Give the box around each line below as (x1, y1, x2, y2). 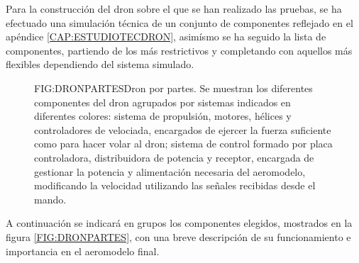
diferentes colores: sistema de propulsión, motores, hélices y (34, 108, 292, 123)
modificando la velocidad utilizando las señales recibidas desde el (34, 178, 316, 193)
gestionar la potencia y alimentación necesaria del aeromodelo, (34, 164, 306, 179)
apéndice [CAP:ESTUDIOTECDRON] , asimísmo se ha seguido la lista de (6, 29, 326, 44)
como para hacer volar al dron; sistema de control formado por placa (34, 136, 333, 151)
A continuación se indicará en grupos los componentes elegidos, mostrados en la (6, 216, 353, 230)
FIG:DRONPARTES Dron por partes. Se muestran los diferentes (34, 80, 313, 95)
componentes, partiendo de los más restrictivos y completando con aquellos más (6, 43, 353, 57)
